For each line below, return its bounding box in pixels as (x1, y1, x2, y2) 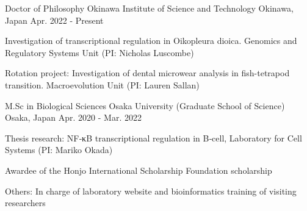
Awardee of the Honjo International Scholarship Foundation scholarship (5, 163, 272, 176)
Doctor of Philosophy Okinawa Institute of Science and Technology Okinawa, (5, 2, 294, 14)
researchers (5, 196, 46, 209)
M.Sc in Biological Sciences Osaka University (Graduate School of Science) (5, 99, 285, 112)
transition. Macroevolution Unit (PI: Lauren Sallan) (5, 78, 200, 91)
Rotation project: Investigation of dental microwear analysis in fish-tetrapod (5, 66, 290, 79)
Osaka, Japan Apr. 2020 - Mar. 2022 (5, 111, 142, 124)
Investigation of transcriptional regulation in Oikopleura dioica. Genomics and (5, 34, 297, 47)
